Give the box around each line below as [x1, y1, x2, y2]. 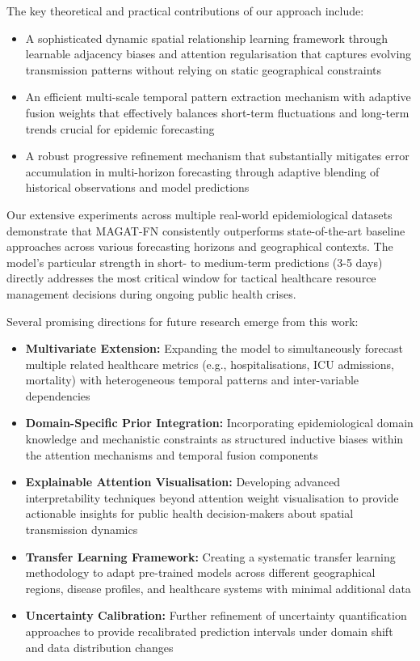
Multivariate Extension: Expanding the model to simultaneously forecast [25, 340, 403, 357]
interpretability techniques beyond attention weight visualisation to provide [25, 489, 399, 506]
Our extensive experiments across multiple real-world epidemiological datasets [6, 206, 393, 222]
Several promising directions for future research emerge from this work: [6, 312, 359, 329]
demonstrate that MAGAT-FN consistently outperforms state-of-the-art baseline [6, 222, 405, 239]
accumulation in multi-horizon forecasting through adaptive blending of [25, 163, 380, 180]
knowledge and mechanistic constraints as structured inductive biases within [25, 430, 404, 447]
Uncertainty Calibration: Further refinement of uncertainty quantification [25, 607, 407, 624]
